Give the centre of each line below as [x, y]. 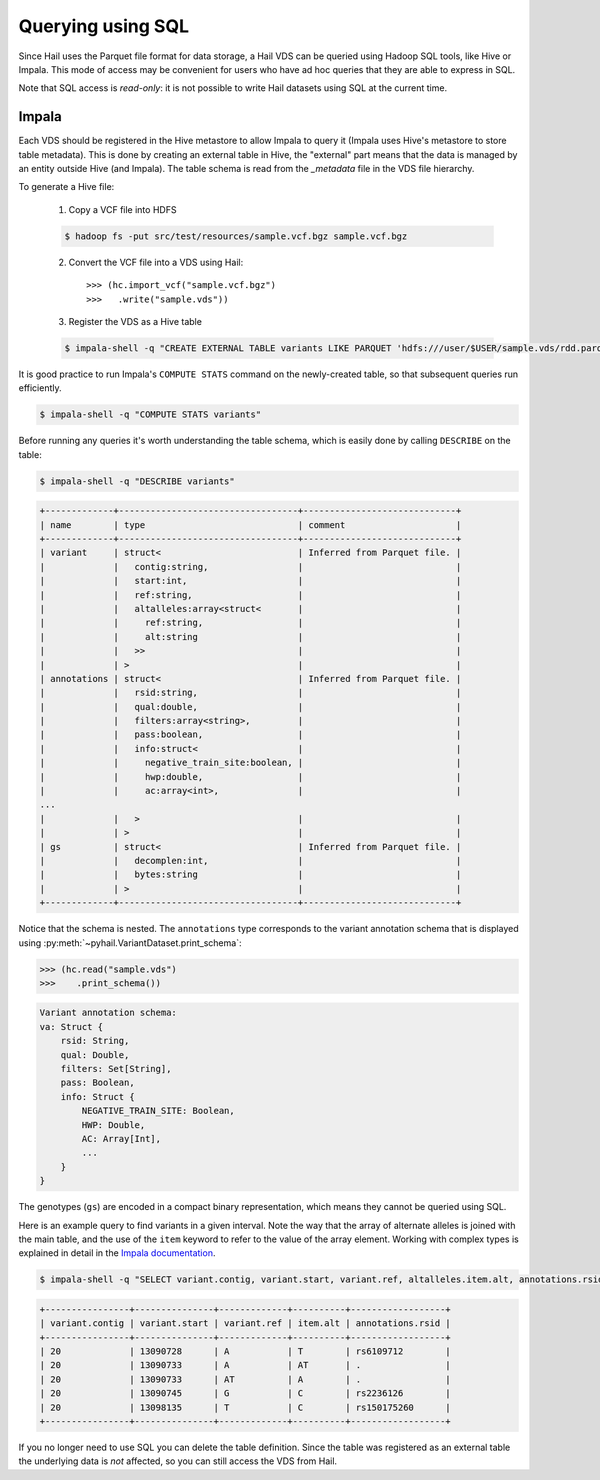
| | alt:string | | [250, 636]
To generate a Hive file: [66, 187]
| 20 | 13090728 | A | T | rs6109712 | [245, 1351]
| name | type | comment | [250, 524]
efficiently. [40, 388]
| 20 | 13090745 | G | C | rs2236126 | [245, 1393]
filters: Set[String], [116, 1069]
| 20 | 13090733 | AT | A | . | [245, 1379]
